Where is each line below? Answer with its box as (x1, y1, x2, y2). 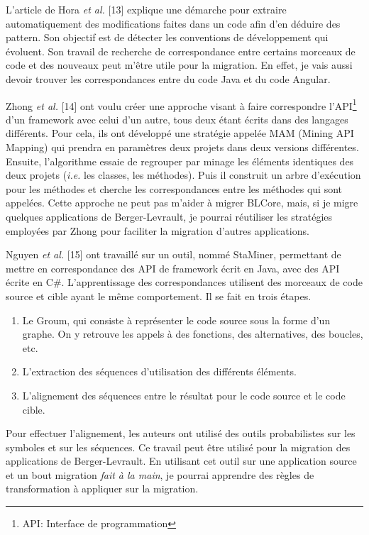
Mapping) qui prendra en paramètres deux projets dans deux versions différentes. (6, 140, 359, 154)
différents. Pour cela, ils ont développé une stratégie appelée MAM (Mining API (6, 126, 354, 140)
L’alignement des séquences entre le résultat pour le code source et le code (22, 387, 346, 402)
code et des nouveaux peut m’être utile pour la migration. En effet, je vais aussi (6, 57, 353, 72)
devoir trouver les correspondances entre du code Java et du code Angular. (6, 71, 331, 86)
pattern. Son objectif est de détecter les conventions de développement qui (6, 30, 329, 45)
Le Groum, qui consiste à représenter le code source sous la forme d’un (22, 312, 331, 327)
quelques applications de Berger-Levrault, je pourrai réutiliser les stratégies (6, 209, 333, 224)
